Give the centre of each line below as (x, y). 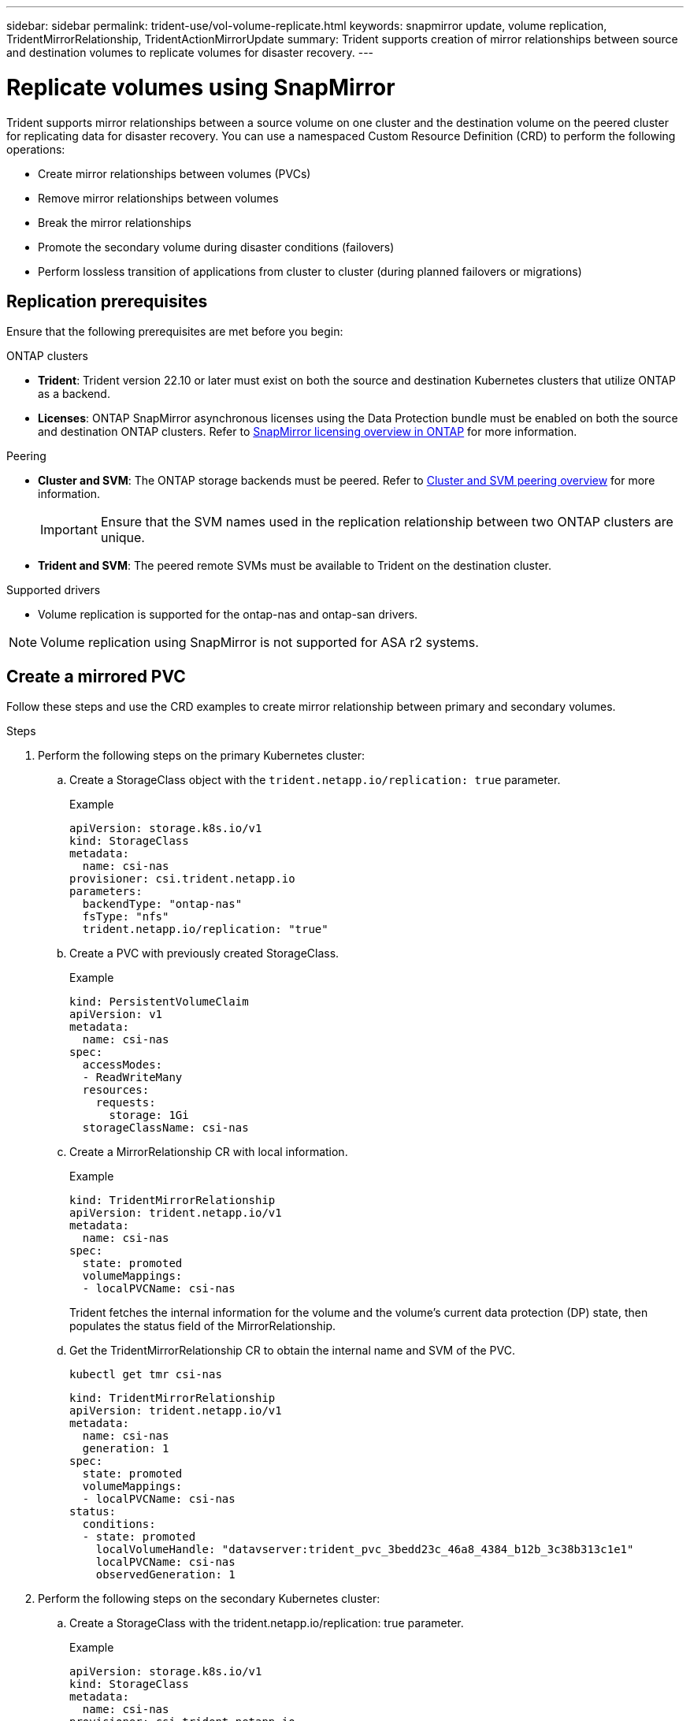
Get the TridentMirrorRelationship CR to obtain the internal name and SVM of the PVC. (293, 1351)
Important (69, 530)
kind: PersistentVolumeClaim (159, 1002)
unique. (122, 538)
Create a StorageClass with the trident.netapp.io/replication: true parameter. (267, 1623)
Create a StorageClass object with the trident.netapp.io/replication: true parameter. (315, 780)
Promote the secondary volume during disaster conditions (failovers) (216, 247)
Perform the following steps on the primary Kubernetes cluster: (202, 756)
